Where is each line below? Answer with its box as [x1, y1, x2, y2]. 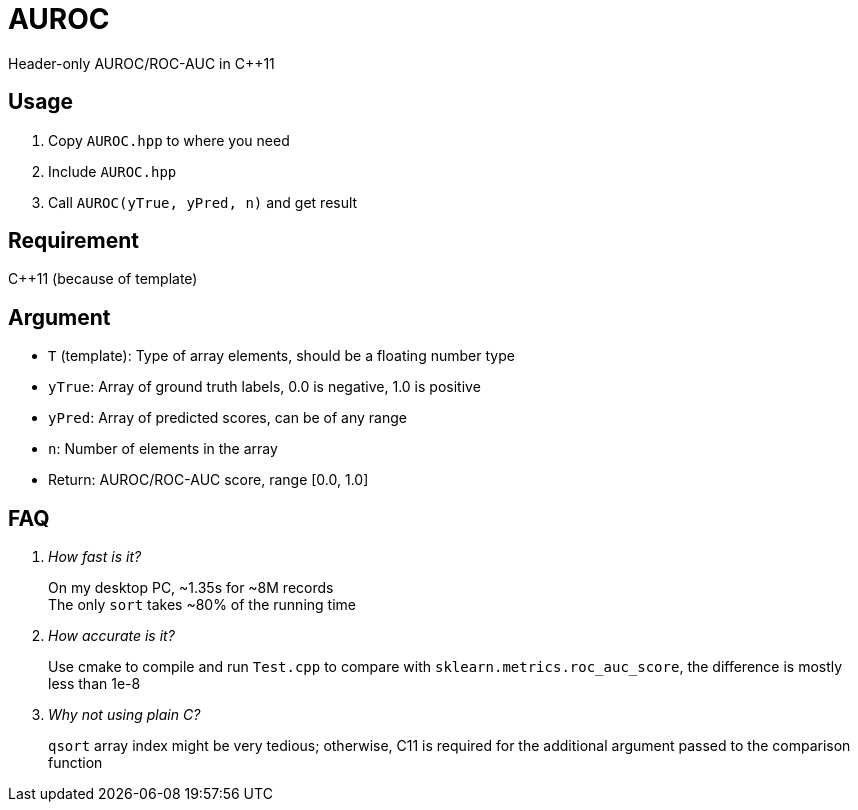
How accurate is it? [48, 627, 175, 645]
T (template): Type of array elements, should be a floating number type [48, 347, 515, 365]
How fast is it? [48, 548, 142, 566]
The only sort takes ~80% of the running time [48, 596, 356, 614]
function [48, 754, 103, 772]
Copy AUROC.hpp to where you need [48, 131, 290, 149]
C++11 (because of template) [8, 270, 198, 288]
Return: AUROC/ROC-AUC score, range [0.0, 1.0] [48, 471, 369, 489]
